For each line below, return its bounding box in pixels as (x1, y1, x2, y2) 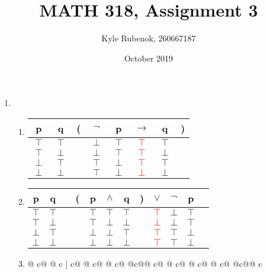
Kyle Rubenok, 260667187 (101, 32, 196, 44)
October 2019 (124, 51, 173, 64)
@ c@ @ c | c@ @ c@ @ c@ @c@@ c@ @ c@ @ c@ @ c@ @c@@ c (27, 257, 262, 269)
